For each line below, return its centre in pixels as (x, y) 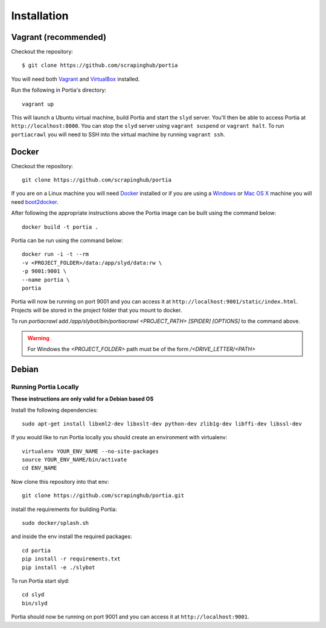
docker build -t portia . (60, 227)
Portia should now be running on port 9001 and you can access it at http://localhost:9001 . (130, 617)
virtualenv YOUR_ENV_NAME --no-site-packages (91, 451)
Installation (40, 16)
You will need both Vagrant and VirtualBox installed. (75, 79)
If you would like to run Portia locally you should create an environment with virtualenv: (119, 437)
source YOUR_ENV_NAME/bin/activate (75, 460)
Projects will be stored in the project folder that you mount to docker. (97, 310)
